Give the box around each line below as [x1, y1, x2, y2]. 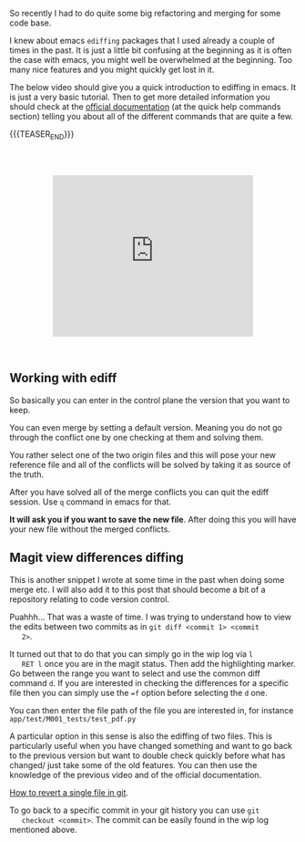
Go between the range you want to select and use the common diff [9, 668, 261, 679]
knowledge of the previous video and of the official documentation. [9, 769, 262, 780]
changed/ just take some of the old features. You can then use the [9, 759, 258, 770]
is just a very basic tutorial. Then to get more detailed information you [9, 91, 270, 102]
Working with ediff [9, 370, 117, 386]
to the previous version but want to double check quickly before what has [9, 750, 286, 761]
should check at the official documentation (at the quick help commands [9, 101, 281, 112]
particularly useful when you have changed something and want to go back [9, 740, 293, 751]
